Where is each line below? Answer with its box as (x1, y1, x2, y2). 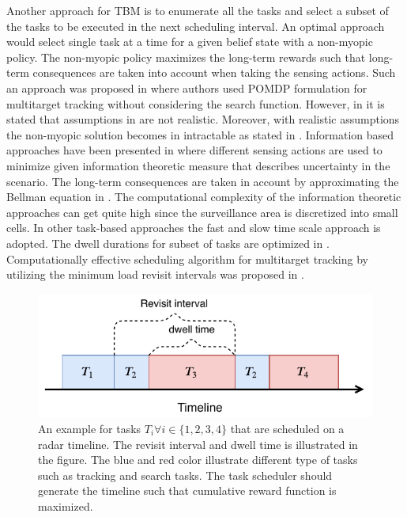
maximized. (38, 497, 93, 514)
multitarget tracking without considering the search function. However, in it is (6, 95, 385, 112)
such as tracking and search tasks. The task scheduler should (38, 466, 333, 483)
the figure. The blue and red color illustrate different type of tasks (38, 451, 358, 468)
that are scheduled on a (230, 420, 345, 436)
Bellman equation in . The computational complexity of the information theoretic (6, 188, 401, 205)
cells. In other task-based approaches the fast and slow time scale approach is (6, 219, 381, 236)
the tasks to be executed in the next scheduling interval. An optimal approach (6, 17, 385, 34)
